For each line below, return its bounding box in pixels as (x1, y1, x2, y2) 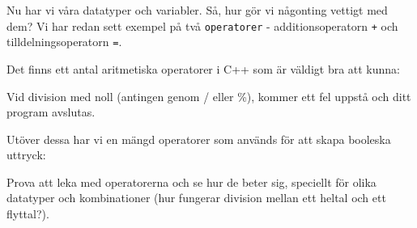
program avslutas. (6, 103, 96, 120)
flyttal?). (6, 205, 49, 222)
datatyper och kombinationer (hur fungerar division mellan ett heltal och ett (6, 189, 386, 206)
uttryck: (6, 146, 46, 163)
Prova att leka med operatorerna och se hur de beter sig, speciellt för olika (6, 173, 377, 190)
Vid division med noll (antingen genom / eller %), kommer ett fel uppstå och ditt (6, 87, 411, 104)
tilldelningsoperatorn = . (6, 33, 122, 50)
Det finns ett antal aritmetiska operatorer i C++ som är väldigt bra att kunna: (6, 60, 401, 77)
